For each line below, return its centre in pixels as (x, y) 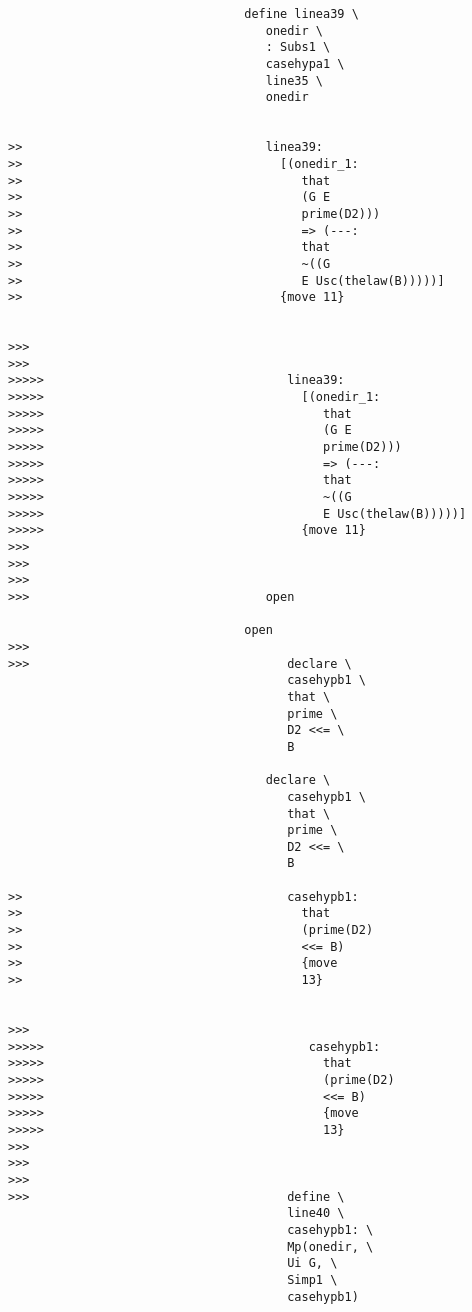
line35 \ (294, 80)
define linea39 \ (301, 14)
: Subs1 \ (298, 47)
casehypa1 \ (305, 63)
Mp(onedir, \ (330, 1246)
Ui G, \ (312, 1263)
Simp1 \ (312, 1279)
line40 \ (316, 1213)
